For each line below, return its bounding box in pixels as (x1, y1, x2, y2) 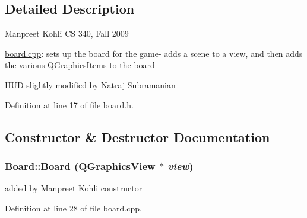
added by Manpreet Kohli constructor (5, 182, 143, 194)
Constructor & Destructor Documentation (5, 127, 270, 146)
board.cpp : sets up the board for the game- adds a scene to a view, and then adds (5, 47, 303, 59)
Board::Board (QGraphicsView (5, 158, 156, 173)
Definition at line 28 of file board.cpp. (5, 201, 142, 214)
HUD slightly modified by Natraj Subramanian (5, 78, 176, 91)
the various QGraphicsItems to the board (5, 59, 155, 71)
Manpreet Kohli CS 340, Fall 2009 (5, 27, 129, 40)
